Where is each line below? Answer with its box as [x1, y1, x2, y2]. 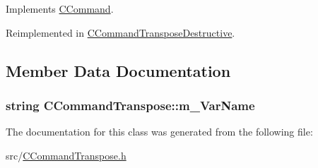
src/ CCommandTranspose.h [6, 148, 126, 162]
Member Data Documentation [6, 59, 231, 81]
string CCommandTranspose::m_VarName [6, 96, 255, 114]
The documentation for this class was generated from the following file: [6, 124, 313, 139]
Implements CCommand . [6, 1, 114, 16]
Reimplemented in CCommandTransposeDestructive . [6, 25, 235, 40]
